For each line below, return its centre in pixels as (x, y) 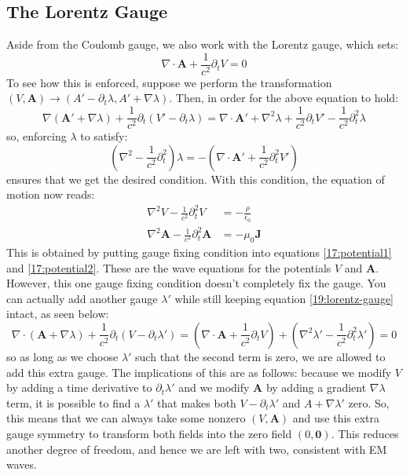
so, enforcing (37, 136)
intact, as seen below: (58, 314)
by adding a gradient (316, 387)
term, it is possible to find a (73, 402)
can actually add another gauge (82, 298)
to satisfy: (104, 136)
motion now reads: (51, 194)
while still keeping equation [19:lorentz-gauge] (284, 298)
